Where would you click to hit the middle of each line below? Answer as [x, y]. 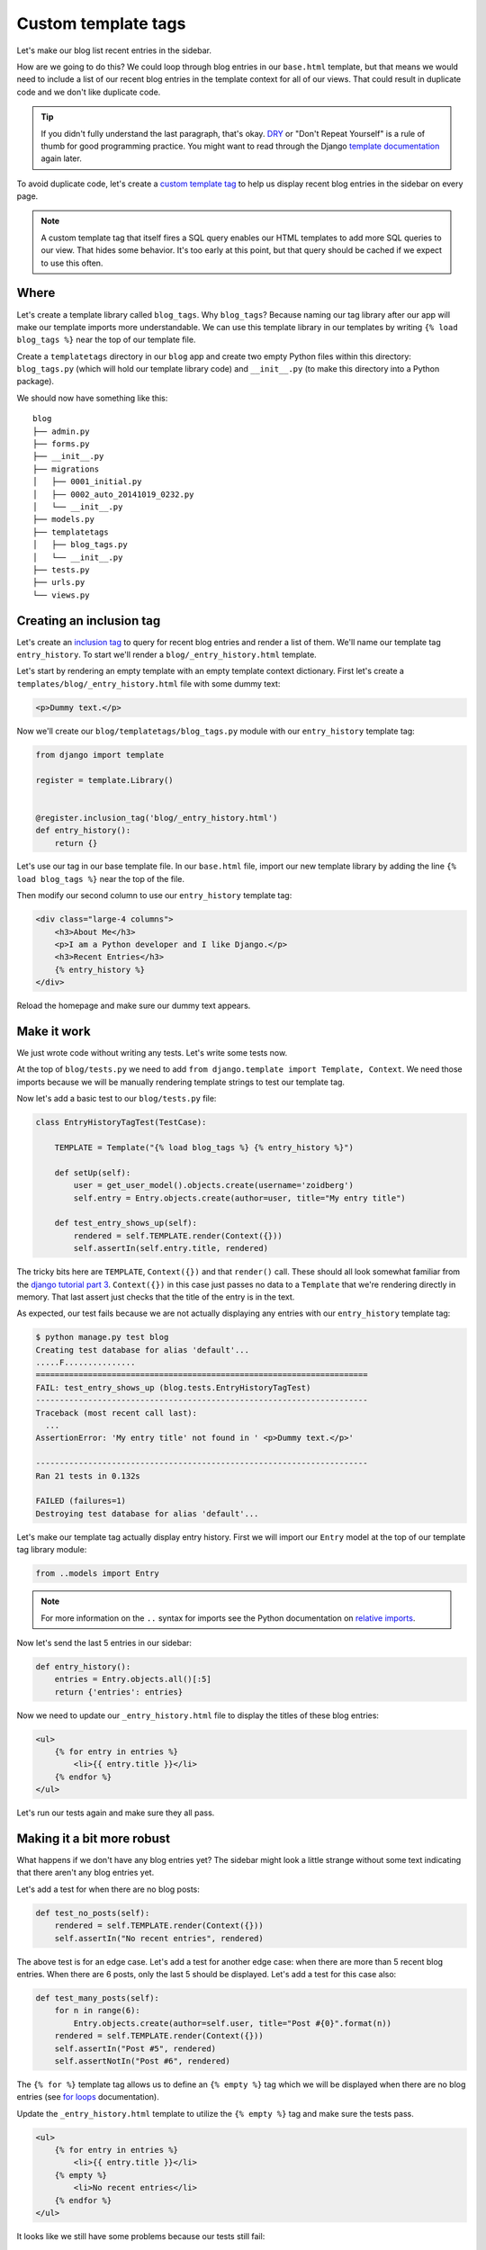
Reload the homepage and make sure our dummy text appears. [134, 1006]
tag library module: [52, 1550]
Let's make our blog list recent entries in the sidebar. [114, 50]
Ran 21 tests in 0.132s [88, 1476]
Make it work [54, 1031]
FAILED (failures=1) [81, 1501]
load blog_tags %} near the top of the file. [100, 878]
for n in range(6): [98, 2011]
